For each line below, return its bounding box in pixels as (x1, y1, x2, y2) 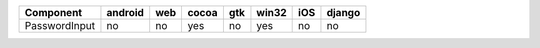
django (326, 6, 361, 19)
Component (24, 6, 83, 19)
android (106, 6, 145, 19)
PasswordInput (24, 19, 96, 32)
